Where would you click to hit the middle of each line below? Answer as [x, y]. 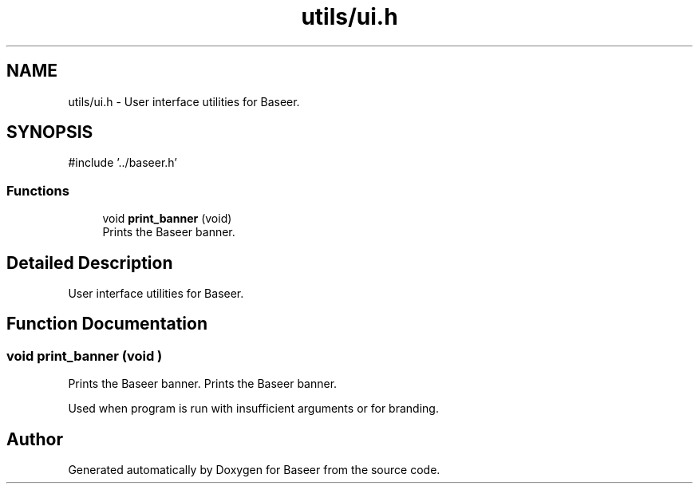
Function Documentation [107, 324]
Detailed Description [90, 263]
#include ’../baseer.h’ [122, 163]
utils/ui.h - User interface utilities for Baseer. [184, 101]
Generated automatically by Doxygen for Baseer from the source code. [254, 470]
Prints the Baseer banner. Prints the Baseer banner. [203, 384]
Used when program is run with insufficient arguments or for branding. [253, 409]
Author [35, 439]
